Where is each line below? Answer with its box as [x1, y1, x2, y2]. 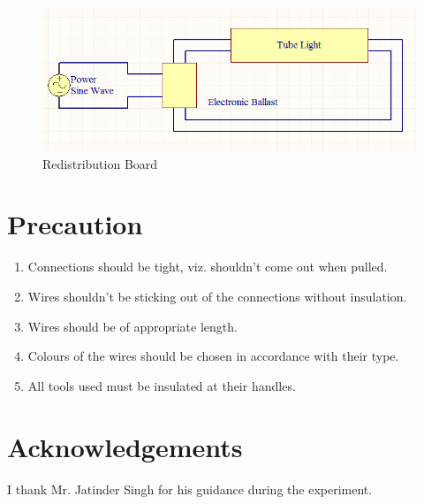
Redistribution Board [42, 154, 158, 172]
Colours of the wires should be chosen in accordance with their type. [27, 347, 399, 365]
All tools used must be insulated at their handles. [27, 376, 296, 394]
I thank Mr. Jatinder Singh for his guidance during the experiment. [7, 479, 373, 498]
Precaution [7, 206, 143, 242]
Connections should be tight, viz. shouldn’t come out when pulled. [27, 257, 388, 276]
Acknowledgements [7, 428, 243, 464]
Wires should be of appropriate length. [27, 317, 238, 335]
